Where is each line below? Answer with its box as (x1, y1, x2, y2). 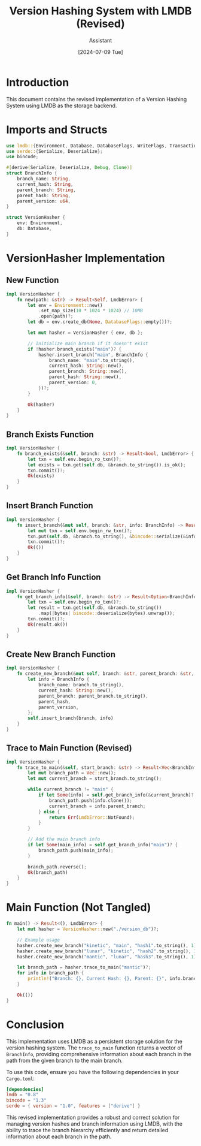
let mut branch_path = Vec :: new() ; (28, 770, 117, 776)
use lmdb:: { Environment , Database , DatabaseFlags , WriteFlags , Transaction (6, 143, 199, 149)
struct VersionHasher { (6, 215, 66, 221)
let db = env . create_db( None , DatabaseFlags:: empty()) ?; (28, 319, 172, 325)
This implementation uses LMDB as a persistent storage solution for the (6, 1038, 182, 1045)
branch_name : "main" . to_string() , (48, 357, 135, 363)
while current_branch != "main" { (28, 786, 114, 792)
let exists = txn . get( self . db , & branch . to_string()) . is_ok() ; (28, 462, 186, 468)
